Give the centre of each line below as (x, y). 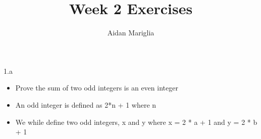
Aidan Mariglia (131, 33)
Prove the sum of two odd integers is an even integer (97, 88)
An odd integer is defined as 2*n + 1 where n (86, 104)
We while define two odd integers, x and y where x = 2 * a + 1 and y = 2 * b (136, 122)
